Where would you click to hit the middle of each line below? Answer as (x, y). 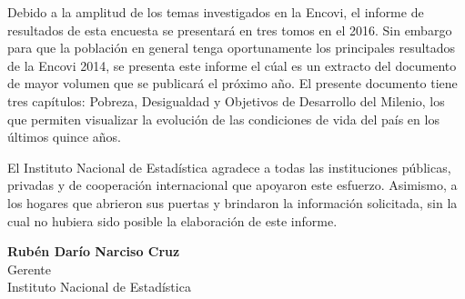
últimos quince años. (64, 137)
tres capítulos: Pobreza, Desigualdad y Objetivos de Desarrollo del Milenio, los (226, 100)
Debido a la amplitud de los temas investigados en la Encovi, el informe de (216, 12)
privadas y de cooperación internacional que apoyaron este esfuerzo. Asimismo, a (232, 185)
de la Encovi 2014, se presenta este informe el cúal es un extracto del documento (232, 65)
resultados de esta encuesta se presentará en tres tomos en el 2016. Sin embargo (230, 30)
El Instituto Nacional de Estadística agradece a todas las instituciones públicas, (229, 167)
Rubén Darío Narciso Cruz (94, 251)
